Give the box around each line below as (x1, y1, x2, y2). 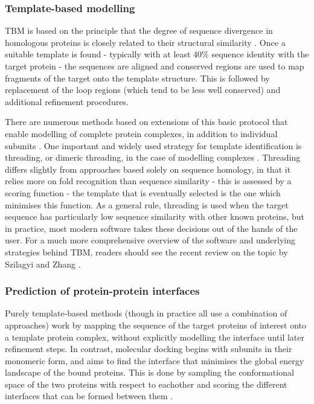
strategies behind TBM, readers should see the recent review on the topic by (5, 245, 288, 258)
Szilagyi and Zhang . (5, 257, 81, 270)
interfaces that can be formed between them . (5, 390, 173, 402)
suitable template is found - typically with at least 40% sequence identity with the (5, 48, 309, 60)
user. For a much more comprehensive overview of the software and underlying (5, 234, 295, 246)
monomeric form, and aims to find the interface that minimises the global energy (5, 354, 304, 367)
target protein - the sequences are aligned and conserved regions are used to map (5, 60, 304, 72)
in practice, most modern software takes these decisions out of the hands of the (5, 222, 298, 234)
